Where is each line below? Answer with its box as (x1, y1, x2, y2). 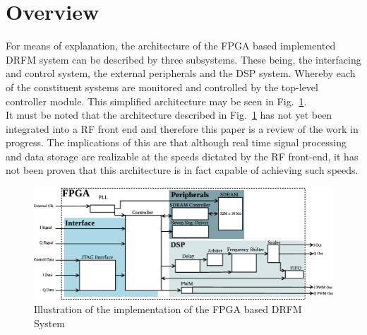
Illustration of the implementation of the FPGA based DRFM (34, 302, 302, 317)
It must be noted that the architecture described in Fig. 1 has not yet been (6, 107, 332, 122)
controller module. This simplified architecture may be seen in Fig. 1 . (6, 93, 307, 108)
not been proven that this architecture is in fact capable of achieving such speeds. (6, 163, 359, 177)
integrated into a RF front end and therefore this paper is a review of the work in (6, 121, 359, 136)
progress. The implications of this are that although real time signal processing (6, 135, 347, 150)
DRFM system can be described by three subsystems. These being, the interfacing (6, 52, 361, 66)
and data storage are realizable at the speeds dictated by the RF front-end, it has (6, 148, 359, 163)
